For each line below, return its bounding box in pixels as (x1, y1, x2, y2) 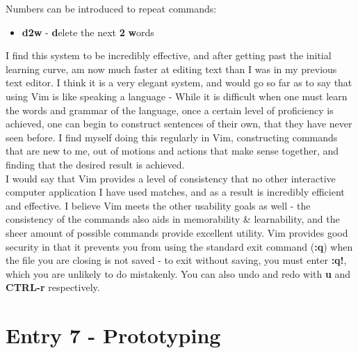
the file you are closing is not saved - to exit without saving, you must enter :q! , (6, 253, 347, 267)
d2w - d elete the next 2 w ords (22, 24, 154, 39)
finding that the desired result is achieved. (6, 157, 185, 171)
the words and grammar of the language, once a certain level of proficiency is (6, 102, 334, 117)
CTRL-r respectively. (6, 280, 100, 295)
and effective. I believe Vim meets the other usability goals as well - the (6, 198, 311, 212)
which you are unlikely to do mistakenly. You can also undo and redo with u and (6, 266, 351, 281)
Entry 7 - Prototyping (6, 321, 221, 350)
